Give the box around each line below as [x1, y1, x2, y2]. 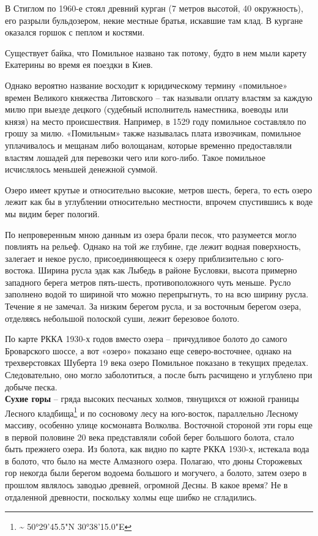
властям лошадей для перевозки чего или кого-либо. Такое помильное [5, 151, 265, 163]
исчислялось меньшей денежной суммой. [5, 163, 158, 176]
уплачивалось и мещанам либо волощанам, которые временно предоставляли [5, 138, 292, 151]
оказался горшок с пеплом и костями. [5, 26, 145, 39]
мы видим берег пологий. [5, 207, 100, 220]
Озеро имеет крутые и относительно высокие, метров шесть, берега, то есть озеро [5, 183, 312, 196]
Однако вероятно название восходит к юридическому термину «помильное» [5, 78, 287, 91]
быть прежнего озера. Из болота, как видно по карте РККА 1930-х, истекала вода [5, 442, 309, 455]
